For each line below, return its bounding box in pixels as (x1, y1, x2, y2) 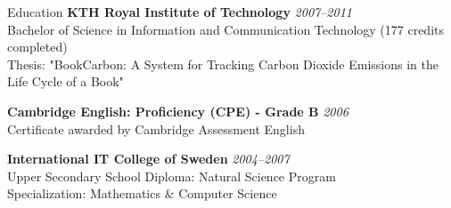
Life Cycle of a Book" (7, 72, 124, 91)
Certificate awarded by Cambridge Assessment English (7, 119, 305, 138)
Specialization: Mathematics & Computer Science (7, 184, 277, 203)
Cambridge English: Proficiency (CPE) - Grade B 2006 (7, 101, 348, 120)
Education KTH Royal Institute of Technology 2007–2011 (7, 3, 352, 20)
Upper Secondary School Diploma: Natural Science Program (7, 166, 336, 185)
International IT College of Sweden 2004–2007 (7, 149, 290, 168)
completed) (7, 37, 68, 56)
